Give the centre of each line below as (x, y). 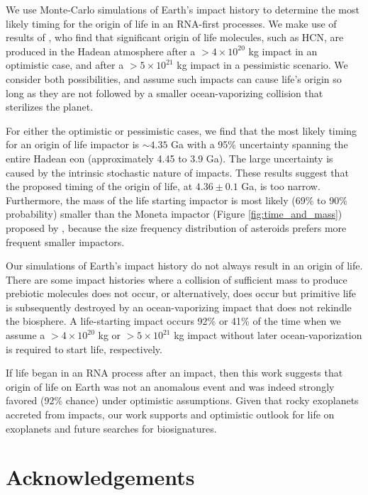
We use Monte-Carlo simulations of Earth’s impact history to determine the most (183, 9)
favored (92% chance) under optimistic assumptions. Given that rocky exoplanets (182, 400)
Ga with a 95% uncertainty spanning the (260, 144)
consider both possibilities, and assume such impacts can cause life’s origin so (174, 78)
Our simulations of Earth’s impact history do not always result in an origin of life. (184, 266)
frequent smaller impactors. (65, 241)
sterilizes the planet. (50, 107)
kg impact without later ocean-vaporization (268, 335)
